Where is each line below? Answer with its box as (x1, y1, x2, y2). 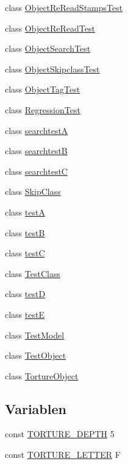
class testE (5, 308, 44, 320)
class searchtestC (5, 164, 68, 177)
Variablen (5, 399, 66, 418)
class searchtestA (5, 124, 68, 136)
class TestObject (5, 349, 66, 362)
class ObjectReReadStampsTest (5, 1, 123, 13)
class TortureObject (5, 369, 79, 382)
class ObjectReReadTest (5, 21, 95, 34)
